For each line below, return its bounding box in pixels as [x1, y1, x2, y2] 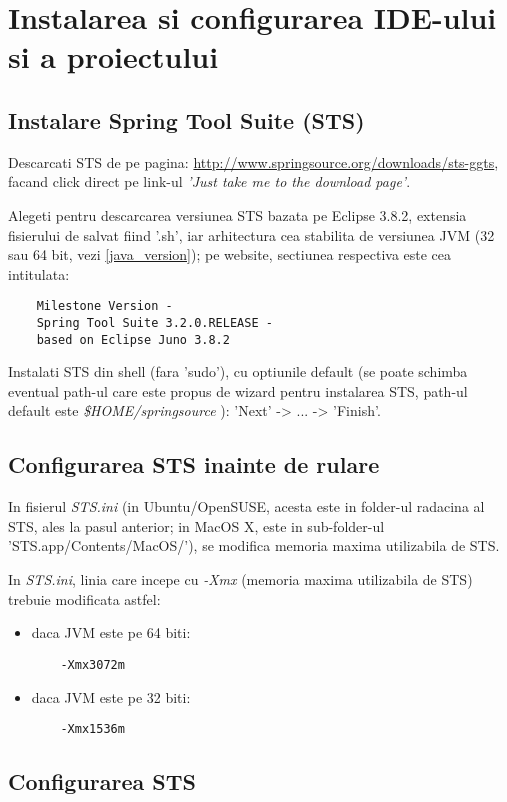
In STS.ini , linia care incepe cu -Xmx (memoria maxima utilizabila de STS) [8, 569, 473, 590]
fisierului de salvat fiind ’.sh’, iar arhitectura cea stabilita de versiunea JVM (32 [8, 224, 495, 245]
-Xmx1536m [60, 722, 125, 737]
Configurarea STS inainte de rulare [8, 449, 380, 480]
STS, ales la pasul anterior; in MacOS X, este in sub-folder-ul [8, 515, 385, 536]
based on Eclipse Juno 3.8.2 [36, 332, 230, 347]
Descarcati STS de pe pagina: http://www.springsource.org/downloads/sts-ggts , [8, 151, 499, 172]
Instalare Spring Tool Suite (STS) [8, 104, 365, 135]
